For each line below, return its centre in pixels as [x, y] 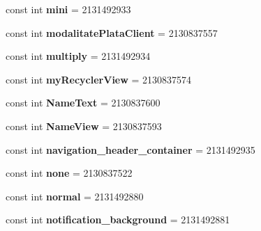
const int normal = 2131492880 [75, 196]
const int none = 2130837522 [69, 173]
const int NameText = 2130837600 [83, 103]
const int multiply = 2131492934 [78, 56]
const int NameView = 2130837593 [84, 126]
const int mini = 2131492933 [68, 9]
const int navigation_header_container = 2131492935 [130, 149]
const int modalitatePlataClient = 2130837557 [112, 32]
